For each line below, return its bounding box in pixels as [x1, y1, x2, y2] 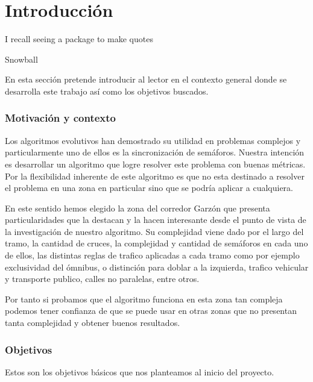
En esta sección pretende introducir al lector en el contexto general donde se [5, 73, 287, 86]
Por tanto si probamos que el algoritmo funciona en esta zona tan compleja [5, 292, 283, 305]
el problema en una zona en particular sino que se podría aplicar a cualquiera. [5, 181, 293, 194]
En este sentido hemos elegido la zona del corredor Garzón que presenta [5, 201, 270, 214]
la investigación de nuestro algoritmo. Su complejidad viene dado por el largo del [5, 225, 304, 237]
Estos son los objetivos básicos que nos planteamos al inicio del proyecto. [5, 365, 274, 378]
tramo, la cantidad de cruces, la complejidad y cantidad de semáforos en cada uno [5, 237, 308, 249]
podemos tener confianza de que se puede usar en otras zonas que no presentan [5, 304, 297, 317]
